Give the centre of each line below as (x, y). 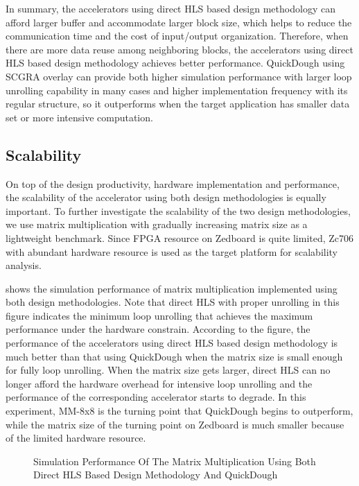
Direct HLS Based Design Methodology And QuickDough (156, 475)
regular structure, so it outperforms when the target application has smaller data (178, 104)
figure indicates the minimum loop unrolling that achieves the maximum (159, 315)
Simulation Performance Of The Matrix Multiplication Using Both (175, 461)
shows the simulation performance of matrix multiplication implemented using (172, 288)
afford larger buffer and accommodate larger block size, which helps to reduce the (179, 22)
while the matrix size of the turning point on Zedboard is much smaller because (175, 424)
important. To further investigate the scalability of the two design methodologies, (178, 210)
